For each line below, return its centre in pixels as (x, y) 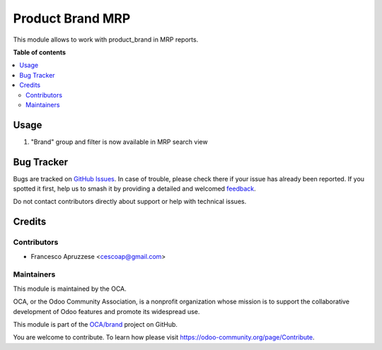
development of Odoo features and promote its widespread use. (106, 311)
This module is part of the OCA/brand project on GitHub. (95, 324)
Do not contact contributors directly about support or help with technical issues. (130, 202)
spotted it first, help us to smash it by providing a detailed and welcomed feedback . (134, 189)
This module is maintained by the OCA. (70, 289)
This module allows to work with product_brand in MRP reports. (106, 40)
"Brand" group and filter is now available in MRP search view (119, 142)
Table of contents (40, 52)
